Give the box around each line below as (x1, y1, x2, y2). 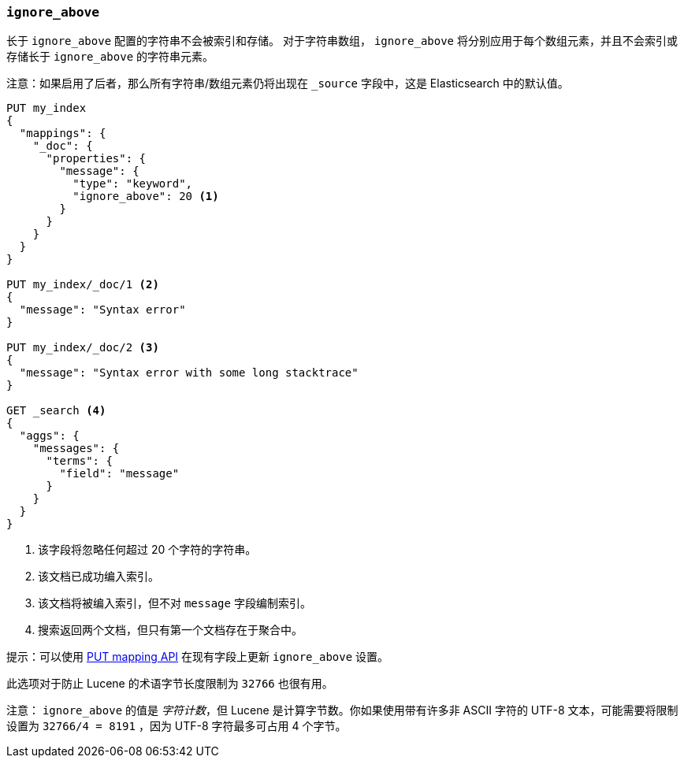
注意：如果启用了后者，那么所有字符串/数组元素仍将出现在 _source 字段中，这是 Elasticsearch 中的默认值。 (6, 76, 569, 91)
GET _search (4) (6, 404, 106, 417)
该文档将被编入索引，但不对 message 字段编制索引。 (38, 596, 311, 610)
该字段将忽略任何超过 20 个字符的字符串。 (38, 543, 257, 557)
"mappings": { (19, 127, 106, 140)
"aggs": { (19, 429, 80, 443)
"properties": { (46, 152, 147, 165)
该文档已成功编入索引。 (38, 569, 159, 584)
